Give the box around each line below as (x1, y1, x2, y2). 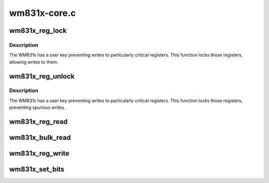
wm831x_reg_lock (9, 26, 67, 35)
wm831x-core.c (9, 7, 76, 18)
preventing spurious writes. (9, 104, 66, 110)
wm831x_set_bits (9, 165, 65, 174)
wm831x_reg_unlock (9, 72, 75, 81)
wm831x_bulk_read (9, 133, 71, 142)
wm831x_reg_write (9, 149, 70, 158)
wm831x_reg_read (9, 117, 68, 126)
